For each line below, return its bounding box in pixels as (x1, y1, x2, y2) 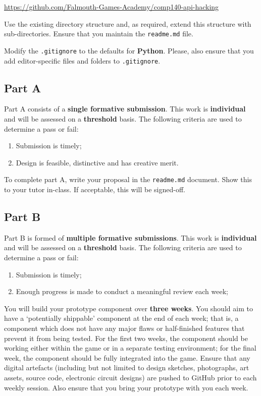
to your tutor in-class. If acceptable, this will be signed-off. (4, 184, 185, 194)
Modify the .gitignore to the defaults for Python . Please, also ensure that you (4, 45, 254, 55)
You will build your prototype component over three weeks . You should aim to (4, 303, 253, 313)
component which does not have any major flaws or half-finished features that (4, 322, 245, 333)
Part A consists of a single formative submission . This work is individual (4, 103, 246, 114)
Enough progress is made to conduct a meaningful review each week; (16, 286, 228, 297)
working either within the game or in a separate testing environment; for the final (4, 343, 256, 353)
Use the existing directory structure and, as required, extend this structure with (4, 18, 251, 29)
